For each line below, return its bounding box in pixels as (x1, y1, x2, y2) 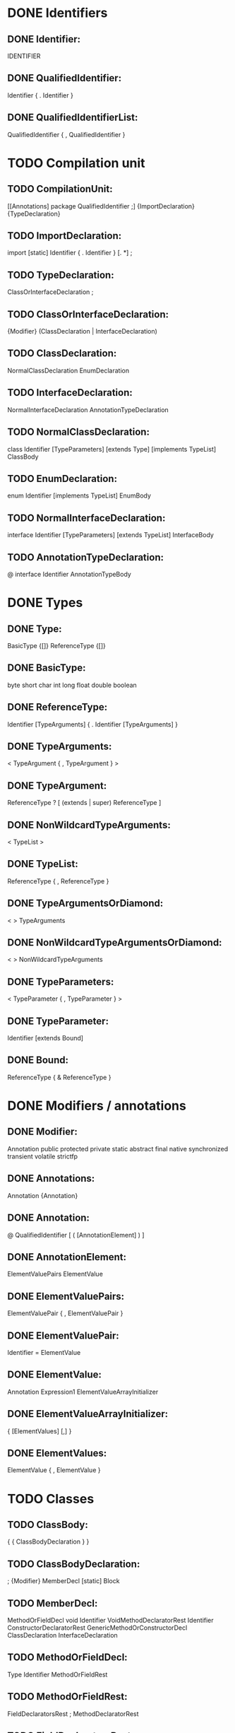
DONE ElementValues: (7, 1447, 107, 1459)
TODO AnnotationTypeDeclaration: (7, 551, 164, 563)
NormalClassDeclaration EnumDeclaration (7, 366, 129, 375)
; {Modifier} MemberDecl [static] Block (7, 1577, 120, 1585)
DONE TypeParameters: (7, 975, 114, 987)
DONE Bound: (7, 1055, 69, 1067)
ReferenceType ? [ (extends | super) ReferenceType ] (7, 799, 162, 807)
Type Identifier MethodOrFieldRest (7, 1670, 108, 1679)
